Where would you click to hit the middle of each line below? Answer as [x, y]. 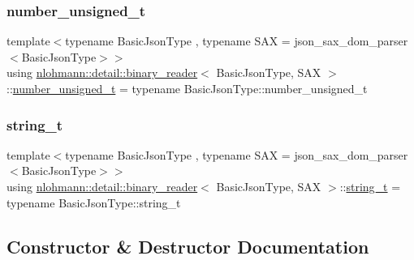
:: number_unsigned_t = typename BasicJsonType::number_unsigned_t [187, 88]
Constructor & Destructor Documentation [188, 246]
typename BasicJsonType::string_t [94, 202]
